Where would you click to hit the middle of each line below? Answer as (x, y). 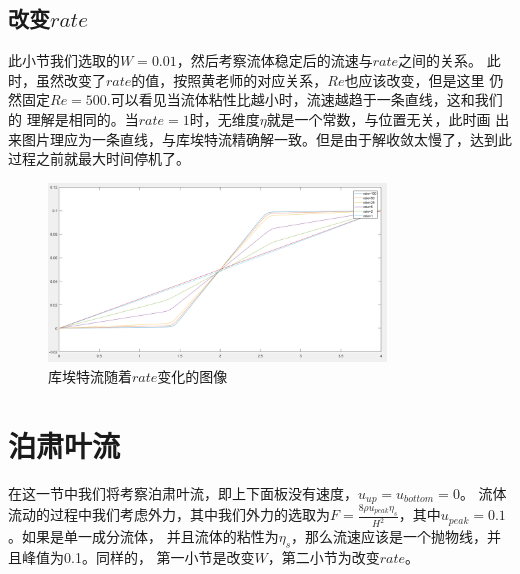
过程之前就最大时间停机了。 (99, 158)
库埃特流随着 (90, 375)
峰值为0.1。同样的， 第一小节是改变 (138, 556)
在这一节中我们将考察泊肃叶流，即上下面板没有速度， (183, 492)
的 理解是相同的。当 (73, 118)
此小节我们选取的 (64, 60)
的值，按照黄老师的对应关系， (229, 79)
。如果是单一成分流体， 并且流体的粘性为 (143, 536)
